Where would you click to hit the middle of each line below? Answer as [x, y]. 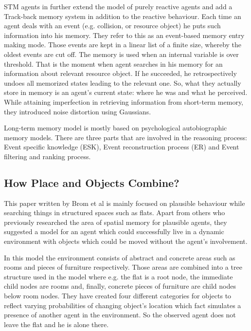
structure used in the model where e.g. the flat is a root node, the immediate [118, 276]
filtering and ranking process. [47, 156]
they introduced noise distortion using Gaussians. [78, 111]
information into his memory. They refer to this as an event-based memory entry [124, 35]
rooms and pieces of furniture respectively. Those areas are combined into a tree [123, 267]
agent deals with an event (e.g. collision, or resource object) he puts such [112, 26]
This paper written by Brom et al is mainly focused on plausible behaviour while [125, 203]
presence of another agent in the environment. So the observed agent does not [120, 315]
